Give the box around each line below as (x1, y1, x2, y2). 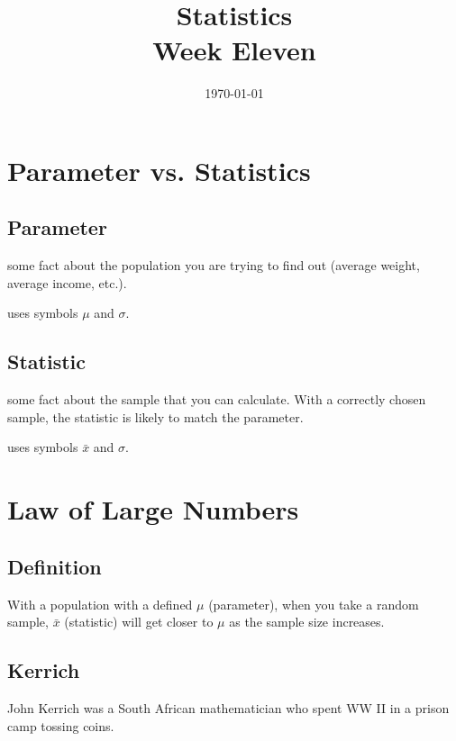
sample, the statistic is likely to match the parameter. (7, 407, 304, 426)
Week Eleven (152, 32, 316, 68)
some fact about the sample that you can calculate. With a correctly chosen (7, 390, 426, 409)
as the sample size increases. (229, 612, 385, 631)
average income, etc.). (7, 273, 127, 292)
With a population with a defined (7, 594, 193, 613)
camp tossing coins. (7, 716, 114, 735)
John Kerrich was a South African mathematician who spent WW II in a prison (7, 699, 450, 718)
